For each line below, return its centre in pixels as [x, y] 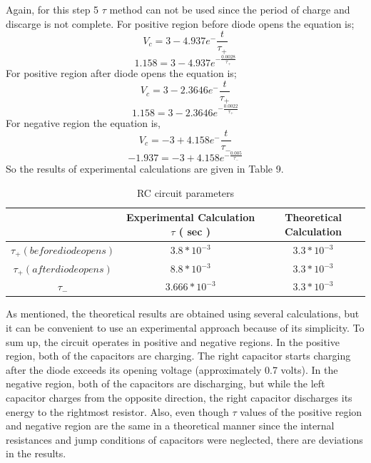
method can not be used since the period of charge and [230, 9]
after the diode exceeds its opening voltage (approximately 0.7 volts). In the [172, 369]
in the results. [36, 453]
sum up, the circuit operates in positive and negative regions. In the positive [173, 341]
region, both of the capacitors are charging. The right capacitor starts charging [178, 356]
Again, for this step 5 [52, 9]
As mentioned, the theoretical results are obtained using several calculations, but [183, 314]
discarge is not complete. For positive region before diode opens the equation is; [180, 23]
